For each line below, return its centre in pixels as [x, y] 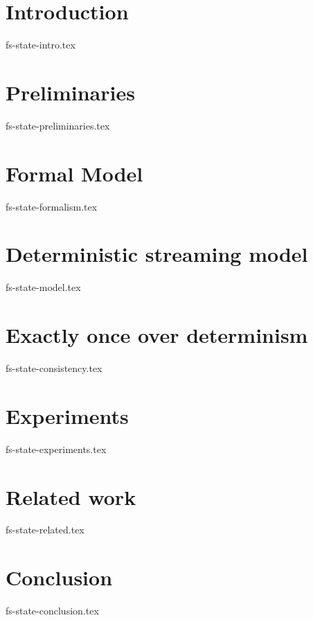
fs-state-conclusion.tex [52, 611]
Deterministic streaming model [157, 254]
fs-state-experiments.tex [56, 449]
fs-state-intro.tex [41, 45]
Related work [71, 496]
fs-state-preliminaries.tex [58, 125]
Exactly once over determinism [157, 335]
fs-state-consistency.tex [54, 368]
